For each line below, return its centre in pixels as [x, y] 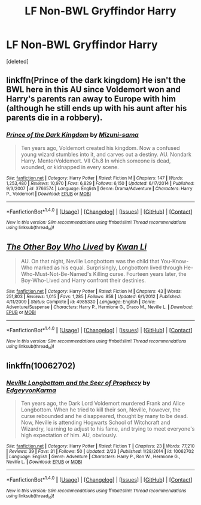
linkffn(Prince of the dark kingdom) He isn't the [96, 80]
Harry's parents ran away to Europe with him [91, 99]
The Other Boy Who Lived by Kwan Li [77, 247]
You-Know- [175, 261]
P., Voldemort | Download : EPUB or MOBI [49, 194]
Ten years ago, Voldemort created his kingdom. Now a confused [100, 148]
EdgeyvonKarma [31, 390]
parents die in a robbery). [54, 118]
